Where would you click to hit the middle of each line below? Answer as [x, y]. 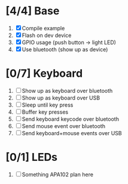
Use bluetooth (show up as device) [65, 49]
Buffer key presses [45, 112]
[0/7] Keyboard [44, 74]
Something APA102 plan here [58, 174]
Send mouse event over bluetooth [64, 126]
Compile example [43, 28]
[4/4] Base [33, 11]
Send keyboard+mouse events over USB [72, 133]
